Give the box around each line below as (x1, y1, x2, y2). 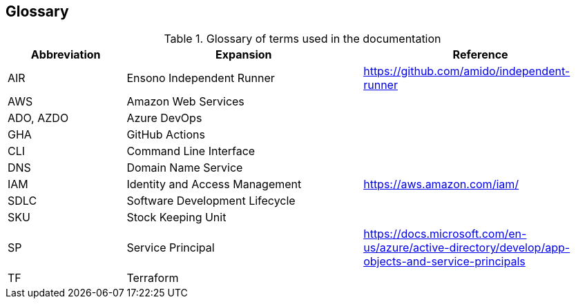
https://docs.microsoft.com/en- (363, 227, 527, 241)
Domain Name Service (126, 161, 243, 175)
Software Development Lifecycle (126, 194, 296, 208)
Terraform (126, 271, 179, 285)
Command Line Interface (126, 144, 256, 159)
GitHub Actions (126, 128, 205, 142)
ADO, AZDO (8, 111, 69, 125)
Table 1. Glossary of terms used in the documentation (164, 32, 441, 46)
